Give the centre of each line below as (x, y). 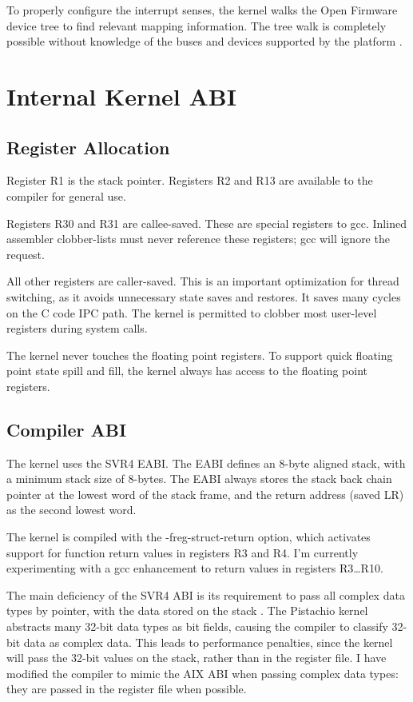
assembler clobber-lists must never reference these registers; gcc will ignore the (198, 239)
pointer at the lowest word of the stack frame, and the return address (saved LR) (205, 494)
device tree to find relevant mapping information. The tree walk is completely (197, 25)
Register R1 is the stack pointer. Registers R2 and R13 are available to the (190, 180)
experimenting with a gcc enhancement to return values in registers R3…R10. (195, 568)
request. (26, 254)
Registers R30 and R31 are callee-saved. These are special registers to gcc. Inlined (206, 223)
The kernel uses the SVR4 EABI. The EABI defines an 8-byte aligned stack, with (206, 463)
